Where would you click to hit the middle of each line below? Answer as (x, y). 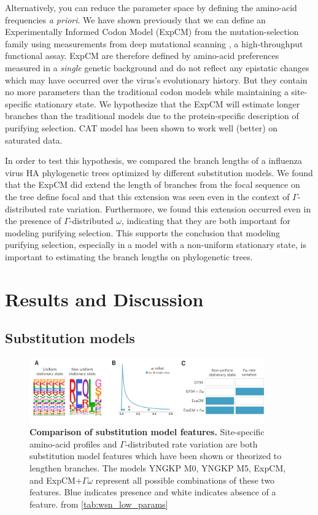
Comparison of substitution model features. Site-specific (147, 432)
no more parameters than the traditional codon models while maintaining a (147, 92)
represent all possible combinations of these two (185, 480)
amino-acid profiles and (73, 443)
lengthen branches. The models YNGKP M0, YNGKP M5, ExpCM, (158, 467)
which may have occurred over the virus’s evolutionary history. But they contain (156, 79)
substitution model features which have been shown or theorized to (156, 456)
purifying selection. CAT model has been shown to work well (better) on (142, 127)
